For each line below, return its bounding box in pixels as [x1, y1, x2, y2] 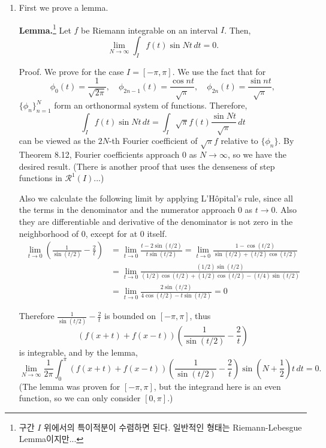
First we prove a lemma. [19, 1, 108, 13]
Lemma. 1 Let [19, 22, 71, 36]
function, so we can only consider [19, 392, 141, 404]
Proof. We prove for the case [19, 65, 124, 77]
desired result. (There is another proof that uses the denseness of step [19, 160, 275, 172]
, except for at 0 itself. [85, 227, 167, 239]
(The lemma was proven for [19, 380, 120, 392]
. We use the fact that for [172, 65, 266, 77]
